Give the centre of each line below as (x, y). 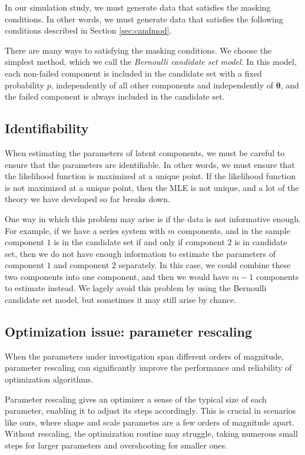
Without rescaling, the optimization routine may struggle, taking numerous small (151, 433)
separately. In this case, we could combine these (205, 265)
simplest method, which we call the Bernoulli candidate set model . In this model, (151, 62)
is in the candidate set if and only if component (139, 242)
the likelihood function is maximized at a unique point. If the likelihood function (150, 176)
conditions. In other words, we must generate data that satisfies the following (144, 19)
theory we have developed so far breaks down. (87, 199)
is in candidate (261, 242)
